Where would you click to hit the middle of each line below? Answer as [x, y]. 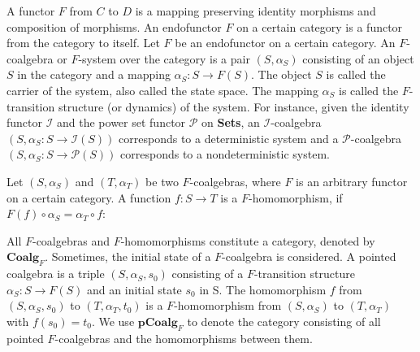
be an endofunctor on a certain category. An [285, 43]
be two [162, 181]
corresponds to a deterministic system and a [229, 138]
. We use [113, 321]
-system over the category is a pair [164, 58]
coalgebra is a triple [56, 274]
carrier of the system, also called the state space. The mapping [162, 90]
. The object [281, 74]
